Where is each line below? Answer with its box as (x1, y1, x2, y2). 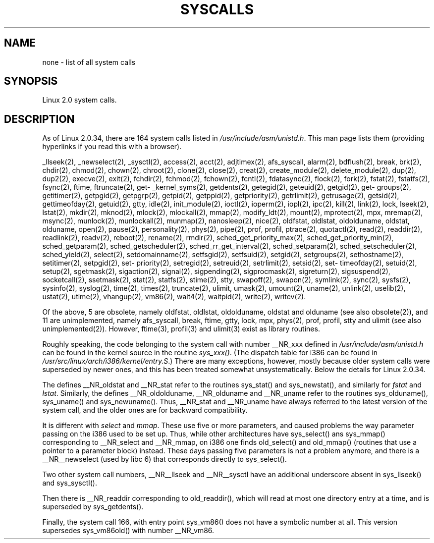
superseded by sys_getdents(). (42, 502, 144, 511)
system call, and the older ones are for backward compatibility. (42, 406, 248, 415)
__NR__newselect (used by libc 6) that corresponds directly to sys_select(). (42, 455, 287, 464)
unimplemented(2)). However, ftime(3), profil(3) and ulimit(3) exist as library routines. (42, 325, 320, 333)
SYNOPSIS (4, 75, 58, 88)
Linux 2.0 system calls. (42, 96, 117, 105)
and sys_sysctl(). (42, 479, 97, 488)
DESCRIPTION (4, 112, 75, 125)
